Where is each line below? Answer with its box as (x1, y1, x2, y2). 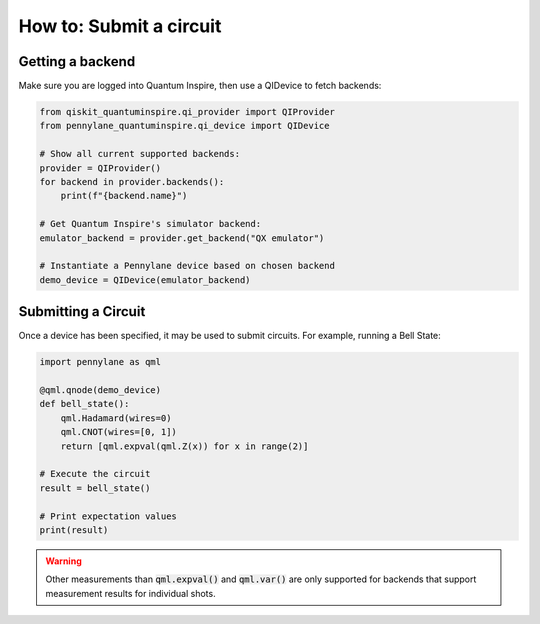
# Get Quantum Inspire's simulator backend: (39, 218, 262, 230)
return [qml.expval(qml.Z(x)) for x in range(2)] (60, 440, 309, 452)
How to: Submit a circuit (18, 15, 222, 37)
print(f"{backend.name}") (60, 190, 188, 202)
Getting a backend (18, 53, 136, 70)
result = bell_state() (39, 482, 151, 494)
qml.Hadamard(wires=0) (60, 412, 172, 424)
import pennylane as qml (39, 356, 162, 368)
